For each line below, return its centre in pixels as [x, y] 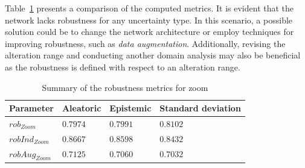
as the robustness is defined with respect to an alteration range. [123, 67]
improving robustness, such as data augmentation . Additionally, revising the [145, 43]
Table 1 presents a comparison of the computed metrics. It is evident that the [149, 8]
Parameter [31, 108]
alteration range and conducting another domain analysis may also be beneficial [153, 55]
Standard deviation [200, 108]
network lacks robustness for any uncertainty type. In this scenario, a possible [149, 20]
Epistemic [130, 108]
